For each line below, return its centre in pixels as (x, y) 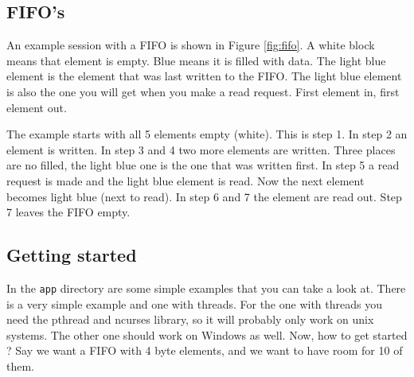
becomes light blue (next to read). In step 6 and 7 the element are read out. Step (204, 196)
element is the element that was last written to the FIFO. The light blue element (204, 76)
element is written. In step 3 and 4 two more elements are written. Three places (201, 149)
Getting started (72, 255)
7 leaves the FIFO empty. (68, 212)
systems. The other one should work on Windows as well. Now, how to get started (207, 334)
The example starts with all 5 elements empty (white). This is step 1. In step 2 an (207, 134)
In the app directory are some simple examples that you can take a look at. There (206, 288)
